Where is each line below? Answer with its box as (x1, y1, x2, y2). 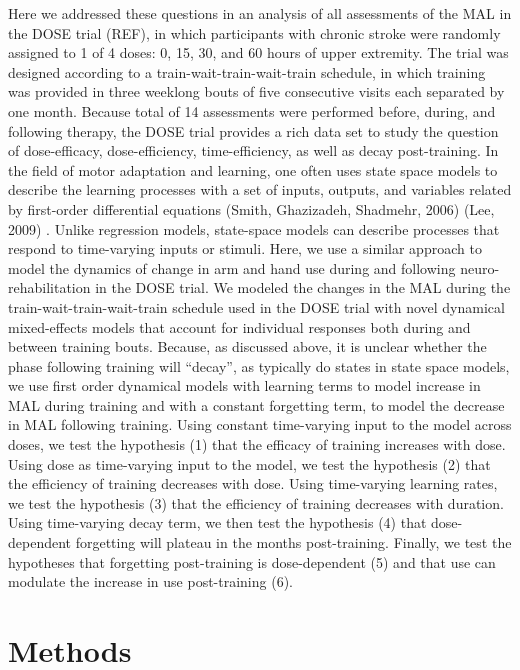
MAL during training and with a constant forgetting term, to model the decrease (8, 394, 505, 415)
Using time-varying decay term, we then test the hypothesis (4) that (8, 512, 427, 533)
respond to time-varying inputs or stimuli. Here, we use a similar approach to (8, 238, 482, 259)
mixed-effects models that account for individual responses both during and (8, 316, 471, 337)
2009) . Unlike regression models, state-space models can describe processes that (8, 218, 500, 239)
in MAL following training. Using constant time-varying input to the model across (8, 414, 512, 435)
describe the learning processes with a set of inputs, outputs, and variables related (8, 179, 512, 200)
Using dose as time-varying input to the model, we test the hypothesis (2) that (8, 453, 491, 474)
